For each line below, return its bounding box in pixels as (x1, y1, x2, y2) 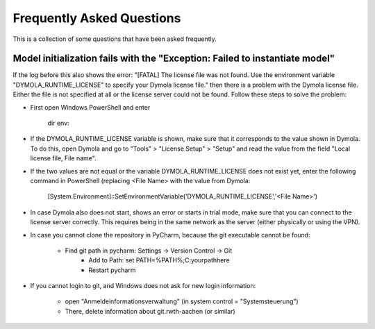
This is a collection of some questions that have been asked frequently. (12, 35, 217, 43)
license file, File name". (30, 154, 97, 162)
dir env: (47, 119, 69, 128)
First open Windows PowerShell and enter (30, 103, 151, 111)
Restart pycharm (88, 266, 136, 274)
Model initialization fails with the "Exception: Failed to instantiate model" (12, 53, 335, 65)
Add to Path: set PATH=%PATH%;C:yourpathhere (88, 256, 230, 264)
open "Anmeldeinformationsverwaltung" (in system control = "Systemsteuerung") (65, 297, 299, 305)
